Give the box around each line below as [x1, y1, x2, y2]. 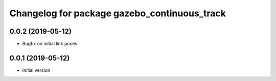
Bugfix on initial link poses [22, 41, 78, 47]
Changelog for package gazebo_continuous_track [9, 8, 226, 19]
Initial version [22, 67, 51, 73]
